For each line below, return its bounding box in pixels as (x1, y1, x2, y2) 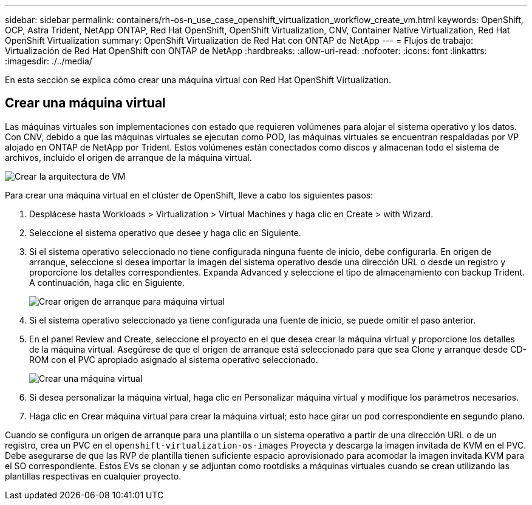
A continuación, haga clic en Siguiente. (29, 277, 185, 288)
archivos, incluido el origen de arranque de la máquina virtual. (5, 152, 252, 163)
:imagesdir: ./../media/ (5, 56, 92, 66)
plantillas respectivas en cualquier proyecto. (5, 470, 182, 481)
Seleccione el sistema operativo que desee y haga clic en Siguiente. (29, 227, 301, 238)
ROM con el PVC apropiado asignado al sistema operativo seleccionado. (29, 354, 318, 365)
